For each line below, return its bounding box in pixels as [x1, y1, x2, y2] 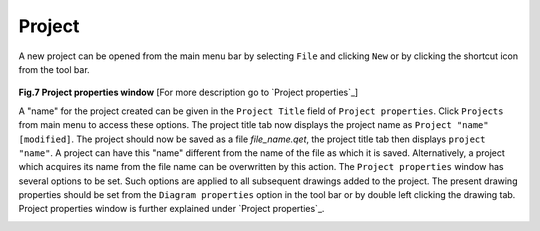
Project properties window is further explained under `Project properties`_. [18, 203, 325, 215]
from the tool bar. [18, 63, 90, 75]
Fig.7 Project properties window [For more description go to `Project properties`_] [18, 86, 359, 99]
